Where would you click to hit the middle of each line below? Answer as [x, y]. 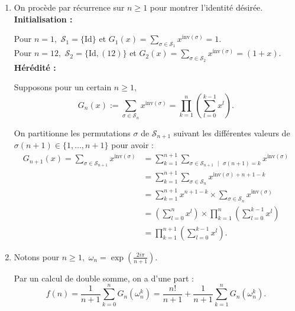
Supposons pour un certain [63, 87]
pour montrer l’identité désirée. [206, 7]
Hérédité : [35, 67]
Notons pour [37, 256]
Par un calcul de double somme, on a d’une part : [104, 278]
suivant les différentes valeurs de [232, 132]
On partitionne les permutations [72, 132]
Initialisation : [43, 19]
